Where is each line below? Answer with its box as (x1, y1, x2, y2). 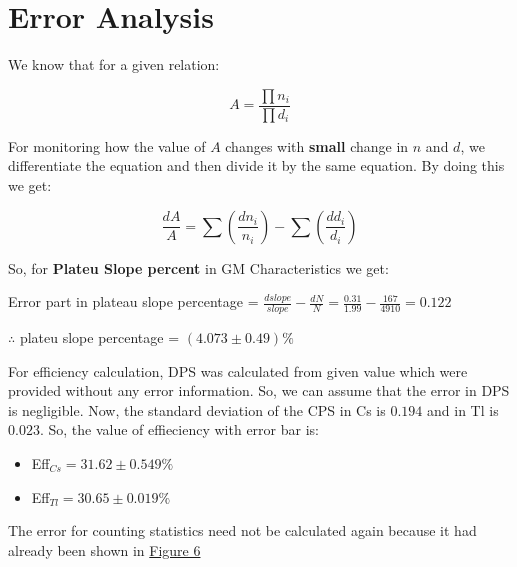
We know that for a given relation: (8, 54, 220, 75)
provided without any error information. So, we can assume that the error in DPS (8, 380, 510, 401)
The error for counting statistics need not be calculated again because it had (8, 520, 477, 541)
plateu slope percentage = (19, 326, 180, 347)
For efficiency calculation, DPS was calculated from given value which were (8, 360, 468, 381)
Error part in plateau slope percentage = (8, 291, 259, 312)
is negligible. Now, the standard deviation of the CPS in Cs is (8, 399, 386, 420)
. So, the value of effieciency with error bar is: (39, 419, 319, 440)
